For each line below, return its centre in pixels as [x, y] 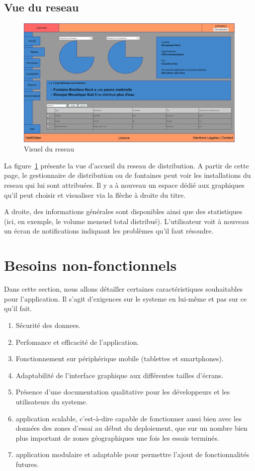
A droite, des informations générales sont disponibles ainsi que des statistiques [123, 211]
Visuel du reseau [49, 149]
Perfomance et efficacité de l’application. [77, 342]
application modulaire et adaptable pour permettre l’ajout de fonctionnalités [132, 454]
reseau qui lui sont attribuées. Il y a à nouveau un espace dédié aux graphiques [124, 185]
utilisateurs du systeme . [52, 401]
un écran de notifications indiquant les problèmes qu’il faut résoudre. [109, 231]
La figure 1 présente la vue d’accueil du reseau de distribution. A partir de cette [127, 165]
